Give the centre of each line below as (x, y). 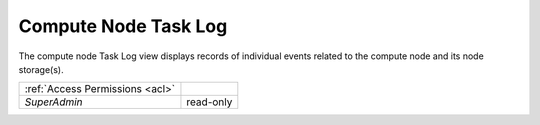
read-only (209, 102)
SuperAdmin (54, 102)
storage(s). (41, 69)
